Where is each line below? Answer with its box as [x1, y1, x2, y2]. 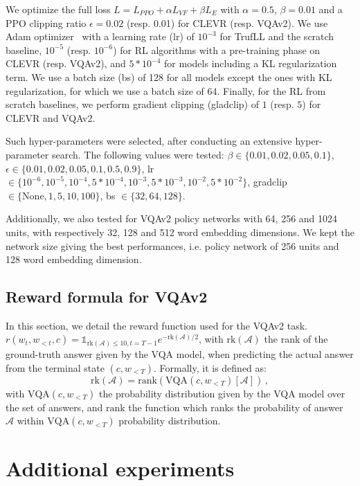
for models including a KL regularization [164, 56, 337, 71]
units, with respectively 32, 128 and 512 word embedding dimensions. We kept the [6, 224, 354, 239]
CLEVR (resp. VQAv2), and [6, 56, 126, 71]
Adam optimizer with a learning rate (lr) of [6, 29, 195, 44]
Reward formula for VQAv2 [6, 286, 208, 307]
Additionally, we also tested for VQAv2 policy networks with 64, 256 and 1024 [6, 211, 338, 226]
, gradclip [247, 174, 287, 189]
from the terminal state [6, 360, 105, 375]
